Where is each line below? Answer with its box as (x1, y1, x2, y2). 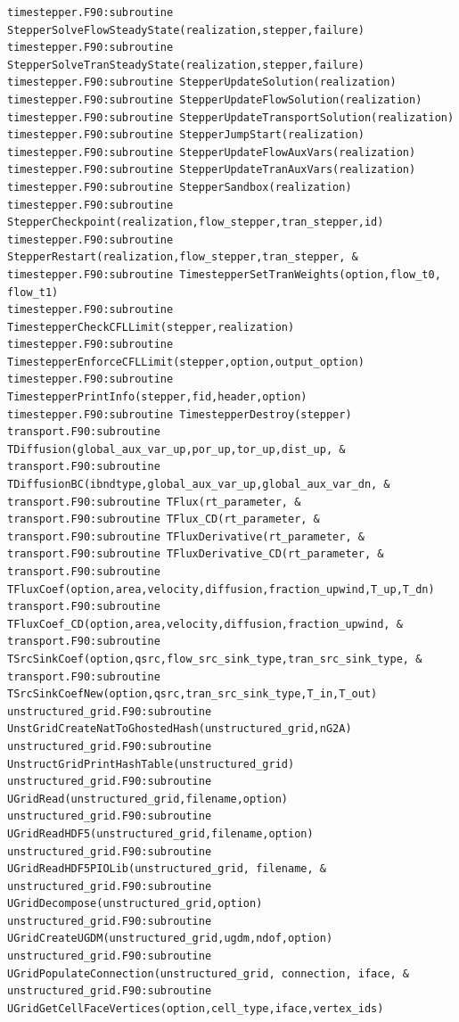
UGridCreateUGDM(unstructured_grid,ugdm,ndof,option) (7, 932, 333, 945)
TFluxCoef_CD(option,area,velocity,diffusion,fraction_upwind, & (7, 617, 403, 631)
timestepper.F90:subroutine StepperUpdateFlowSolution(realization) (7, 93, 422, 106)
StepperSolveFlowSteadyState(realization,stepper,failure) (7, 23, 365, 37)
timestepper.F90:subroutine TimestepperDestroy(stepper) (7, 408, 352, 421)
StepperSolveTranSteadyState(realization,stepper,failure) (7, 58, 365, 71)
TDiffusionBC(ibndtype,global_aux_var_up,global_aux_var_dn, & (7, 478, 390, 491)
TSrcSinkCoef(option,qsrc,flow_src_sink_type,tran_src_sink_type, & (7, 652, 422, 665)
